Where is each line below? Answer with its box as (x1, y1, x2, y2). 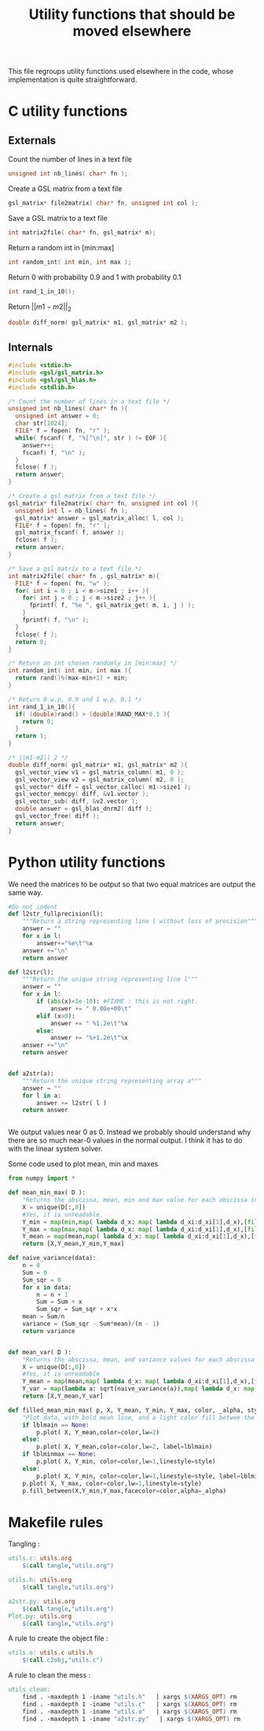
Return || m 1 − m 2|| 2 (8, 301, 72, 313)
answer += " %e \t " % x (36, 939, 93, 947)
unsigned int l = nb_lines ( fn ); (15, 506, 128, 514)
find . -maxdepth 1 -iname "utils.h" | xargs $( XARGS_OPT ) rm (22, 1693, 237, 1701)
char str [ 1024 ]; (15, 419, 68, 428)
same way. (8, 887, 43, 897)
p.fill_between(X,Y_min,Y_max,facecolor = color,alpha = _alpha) (22, 1486, 226, 1495)
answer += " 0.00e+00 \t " (49, 1004, 132, 1012)
